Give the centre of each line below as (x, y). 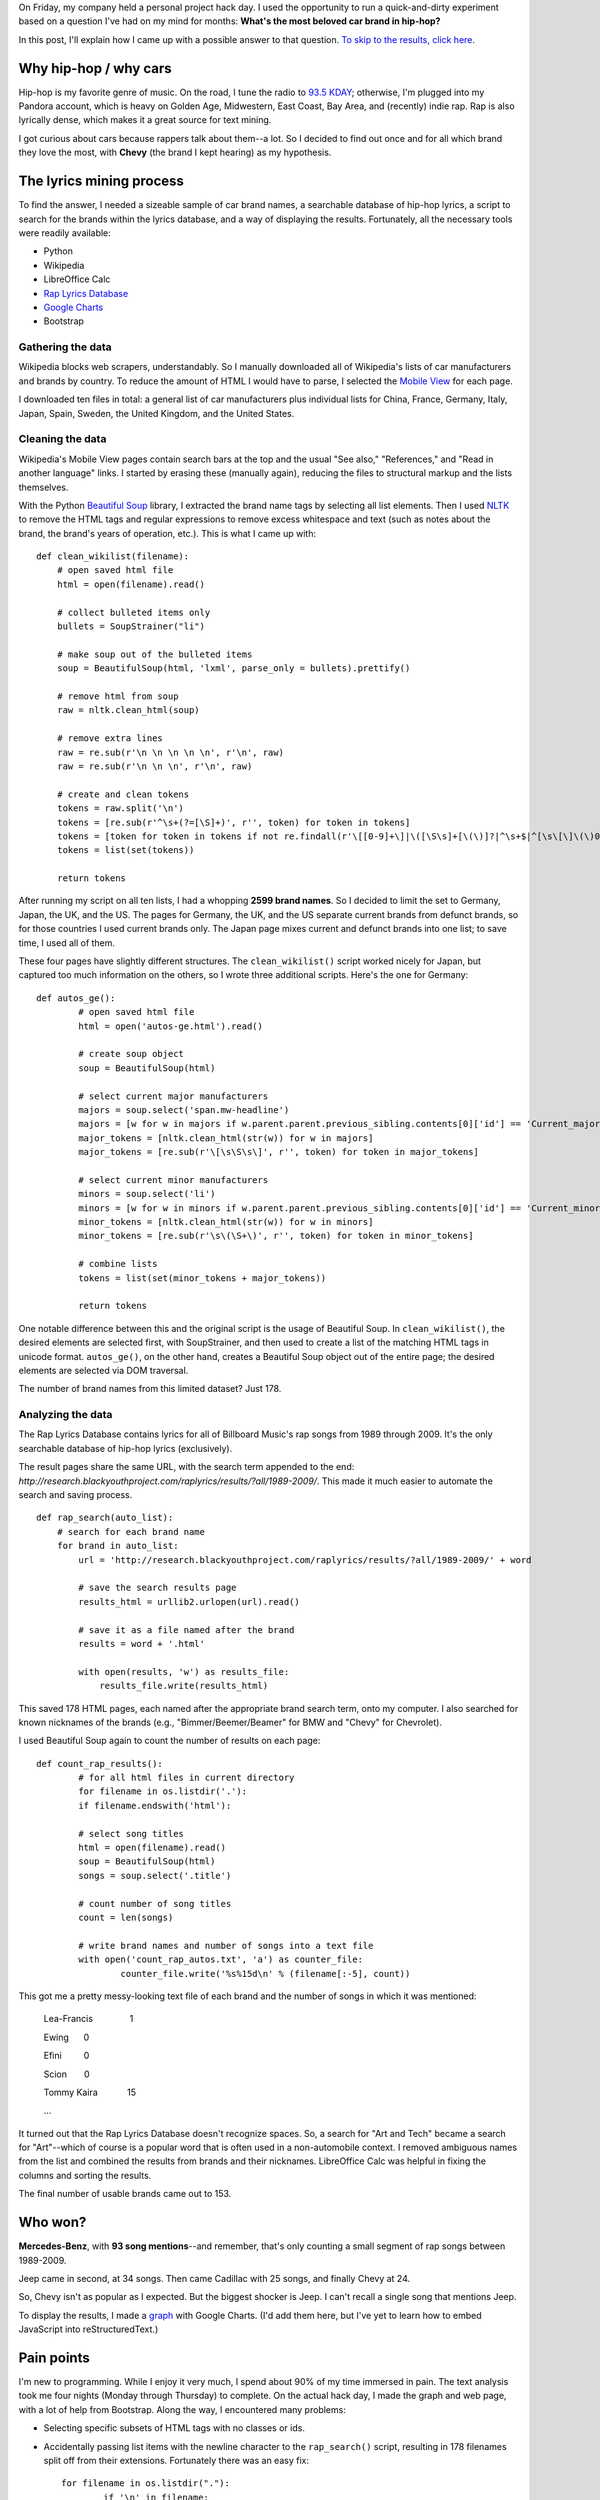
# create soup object (131, 1054)
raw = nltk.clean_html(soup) (128, 710)
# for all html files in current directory (186, 1778)
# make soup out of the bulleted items (154, 654)
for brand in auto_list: (117, 1546)
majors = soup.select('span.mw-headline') (184, 1109)
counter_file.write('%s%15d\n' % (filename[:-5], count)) (265, 1973)
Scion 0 (66, 2074)
